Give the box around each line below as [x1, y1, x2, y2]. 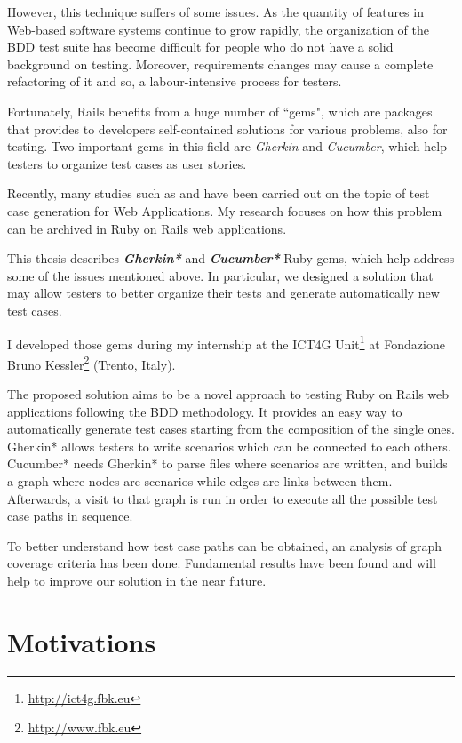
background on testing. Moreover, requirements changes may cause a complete [7, 54, 434, 73]
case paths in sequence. [7, 507, 133, 525]
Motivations [7, 623, 156, 659]
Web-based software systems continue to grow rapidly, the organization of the [7, 20, 429, 38]
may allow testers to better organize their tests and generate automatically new [7, 284, 440, 302]
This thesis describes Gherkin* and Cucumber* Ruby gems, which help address [7, 249, 455, 268]
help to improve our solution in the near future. [7, 571, 267, 589]
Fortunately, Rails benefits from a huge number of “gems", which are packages [7, 101, 433, 120]
